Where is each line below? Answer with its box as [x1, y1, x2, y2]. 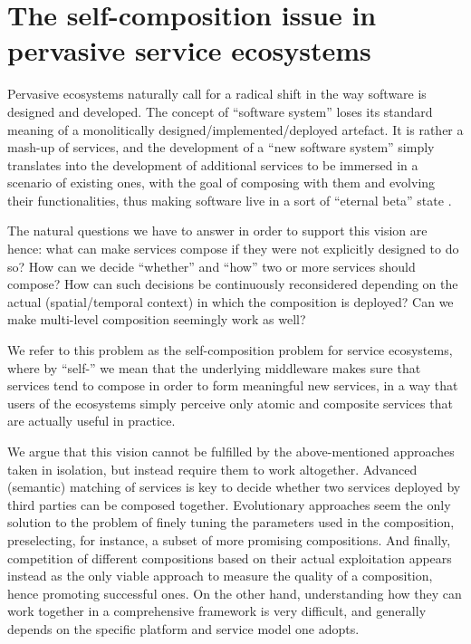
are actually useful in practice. [7, 411, 176, 430]
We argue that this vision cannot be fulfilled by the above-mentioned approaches [7, 442, 455, 460]
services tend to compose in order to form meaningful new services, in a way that [7, 376, 458, 395]
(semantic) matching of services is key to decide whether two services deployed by [7, 477, 461, 496]
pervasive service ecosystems [7, 32, 371, 69]
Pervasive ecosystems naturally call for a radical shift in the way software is [7, 84, 427, 103]
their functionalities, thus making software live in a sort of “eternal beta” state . [7, 190, 452, 209]
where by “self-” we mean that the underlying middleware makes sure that [7, 358, 421, 377]
